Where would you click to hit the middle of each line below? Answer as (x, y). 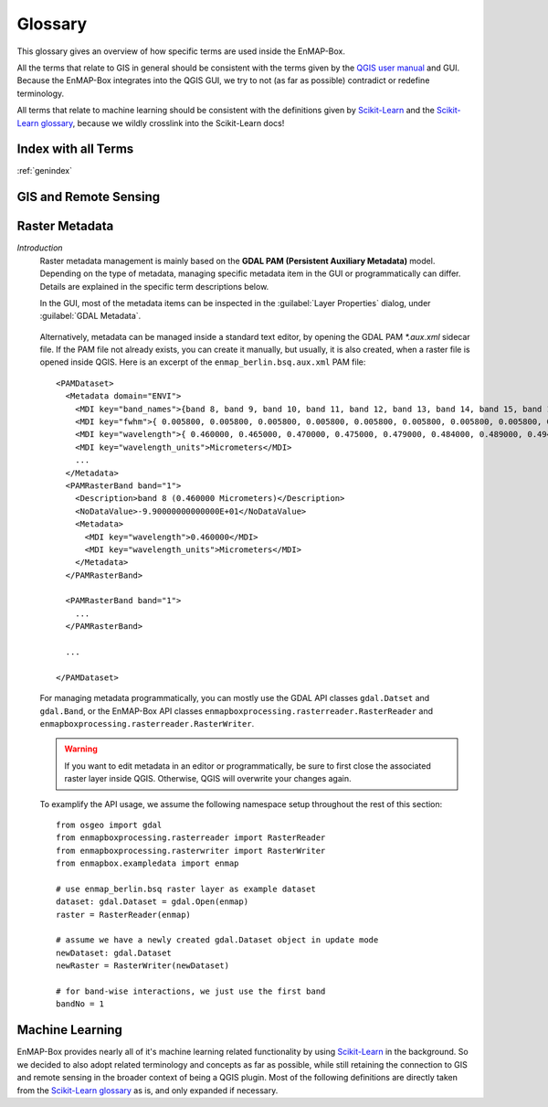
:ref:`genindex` (45, 171)
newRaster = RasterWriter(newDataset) (143, 966)
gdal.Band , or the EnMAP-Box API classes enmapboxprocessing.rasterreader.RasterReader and (237, 711)
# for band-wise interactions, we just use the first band (191, 991)
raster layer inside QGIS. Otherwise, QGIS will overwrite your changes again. (208, 779)
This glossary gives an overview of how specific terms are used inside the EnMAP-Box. (181, 51)
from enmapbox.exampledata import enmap (148, 863)
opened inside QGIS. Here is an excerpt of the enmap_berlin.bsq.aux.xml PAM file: (203, 362)
